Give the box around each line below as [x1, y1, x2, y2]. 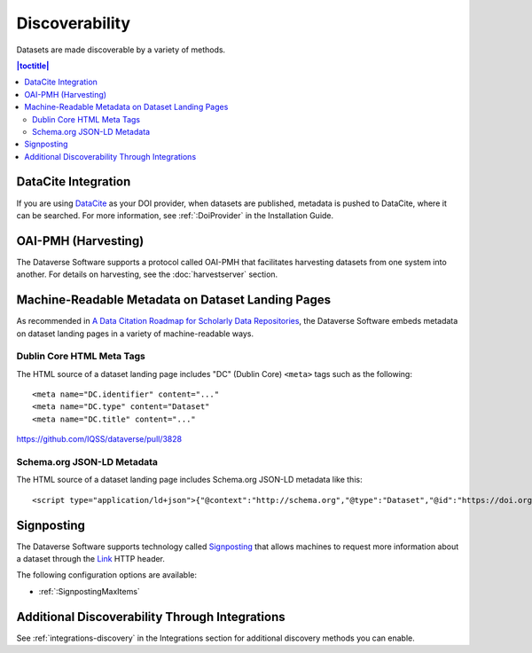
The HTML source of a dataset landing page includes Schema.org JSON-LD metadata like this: [16, 475, 363, 485]
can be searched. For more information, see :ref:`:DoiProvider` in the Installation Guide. [16, 209, 334, 221]
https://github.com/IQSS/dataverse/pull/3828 [16, 434, 182, 445]
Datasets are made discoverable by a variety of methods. [16, 44, 226, 55]
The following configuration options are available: [16, 570, 198, 580]
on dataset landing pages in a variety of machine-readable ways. [16, 328, 254, 339]
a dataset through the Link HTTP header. [16, 554, 166, 564]
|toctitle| [16, 60, 50, 71]
